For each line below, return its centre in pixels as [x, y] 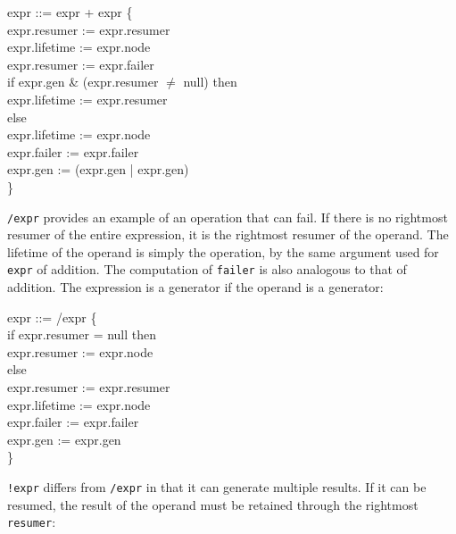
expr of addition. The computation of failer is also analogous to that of [207, 269]
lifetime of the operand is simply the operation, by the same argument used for [223, 251]
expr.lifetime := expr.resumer [87, 99]
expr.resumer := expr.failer [81, 64]
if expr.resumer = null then [82, 334]
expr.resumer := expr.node [80, 351]
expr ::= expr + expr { [70, 12]
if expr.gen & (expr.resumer [83, 82]
